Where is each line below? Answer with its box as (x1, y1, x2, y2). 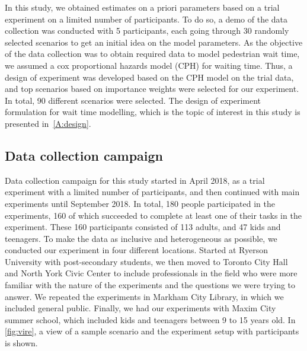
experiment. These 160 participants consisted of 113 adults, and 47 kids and (5, 221, 281, 233)
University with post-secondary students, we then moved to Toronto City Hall (5, 255, 288, 267)
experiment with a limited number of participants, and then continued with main (5, 186, 300, 198)
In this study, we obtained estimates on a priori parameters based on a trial (5, 1, 280, 13)
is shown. (5, 337, 38, 349)
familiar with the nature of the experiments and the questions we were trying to (5, 279, 296, 291)
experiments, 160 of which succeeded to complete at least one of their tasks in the (5, 209, 302, 221)
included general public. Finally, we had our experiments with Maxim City (5, 302, 276, 314)
